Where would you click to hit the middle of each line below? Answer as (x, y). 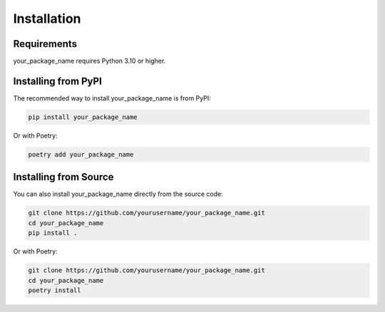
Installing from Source (63, 177)
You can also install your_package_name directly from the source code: (118, 194)
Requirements (45, 44)
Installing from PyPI (58, 81)
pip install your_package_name (83, 117)
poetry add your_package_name (81, 154)
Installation (47, 19)
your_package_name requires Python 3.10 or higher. (89, 61)
